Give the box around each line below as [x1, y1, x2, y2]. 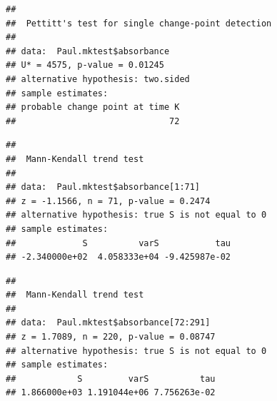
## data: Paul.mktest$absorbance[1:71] [6, 182, 201, 193]
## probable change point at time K [6, 102, 180, 113]
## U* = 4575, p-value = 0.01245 [6, 60, 164, 71]
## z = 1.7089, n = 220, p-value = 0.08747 [6, 332, 216, 342]
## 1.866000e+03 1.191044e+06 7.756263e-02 [6, 387, 216, 398]
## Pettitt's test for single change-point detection [6, 18, 272, 29]
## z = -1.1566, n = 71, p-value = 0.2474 [6, 196, 211, 206]
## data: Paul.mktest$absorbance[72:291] [6, 318, 211, 328]
